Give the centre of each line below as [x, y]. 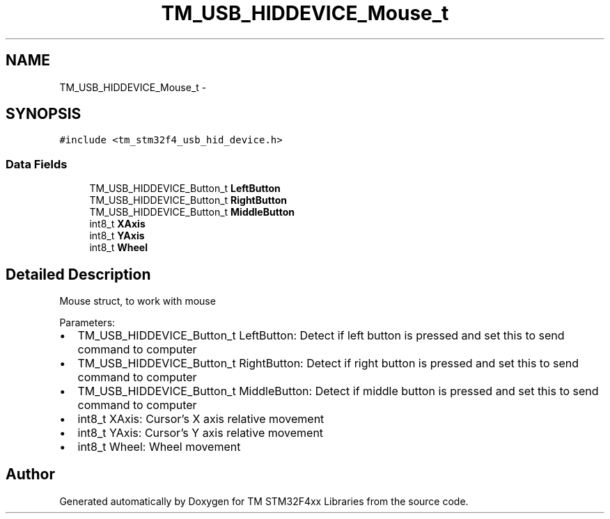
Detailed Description [78, 274]
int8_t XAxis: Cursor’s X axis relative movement [201, 419]
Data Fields [37, 164]
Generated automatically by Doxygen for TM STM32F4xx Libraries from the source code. [264, 501]
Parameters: [87, 323]
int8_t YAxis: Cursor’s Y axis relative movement [201, 433]
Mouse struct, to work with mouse [138, 301]
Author [30, 474]
